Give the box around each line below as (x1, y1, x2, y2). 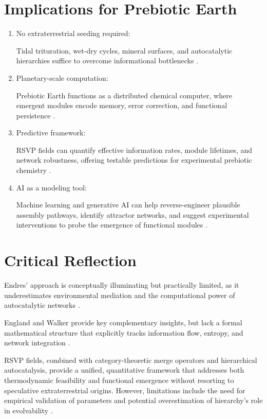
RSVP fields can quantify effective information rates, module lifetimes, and (16, 144, 253, 155)
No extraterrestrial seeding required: (16, 28, 130, 39)
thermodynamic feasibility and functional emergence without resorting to (4, 374, 234, 385)
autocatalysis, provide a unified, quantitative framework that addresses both (4, 364, 244, 375)
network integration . (4, 337, 70, 348)
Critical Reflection (4, 250, 137, 271)
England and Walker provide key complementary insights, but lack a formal (4, 317, 242, 327)
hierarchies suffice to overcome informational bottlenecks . (16, 55, 199, 66)
